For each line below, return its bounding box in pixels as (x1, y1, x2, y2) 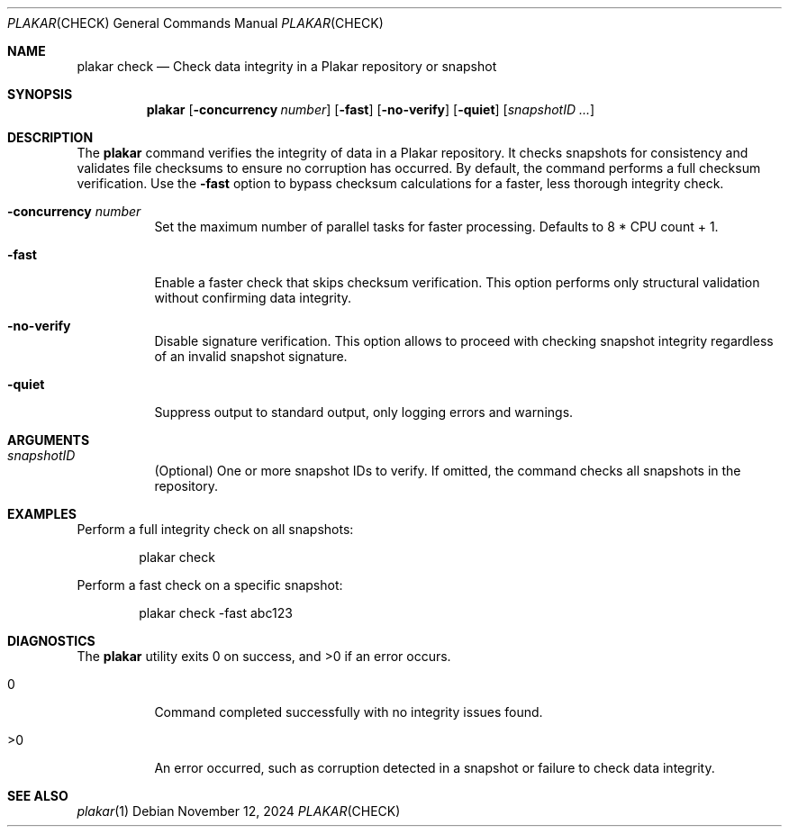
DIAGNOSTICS (7, 633, 95, 648)
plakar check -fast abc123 (139, 605, 293, 621)
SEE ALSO (7, 788, 68, 803)
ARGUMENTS (7, 432, 90, 448)
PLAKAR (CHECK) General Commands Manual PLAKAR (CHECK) (7, 15, 384, 31)
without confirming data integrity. (154, 290, 352, 305)
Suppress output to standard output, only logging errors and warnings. (154, 404, 574, 420)
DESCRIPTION (7, 130, 94, 145)
